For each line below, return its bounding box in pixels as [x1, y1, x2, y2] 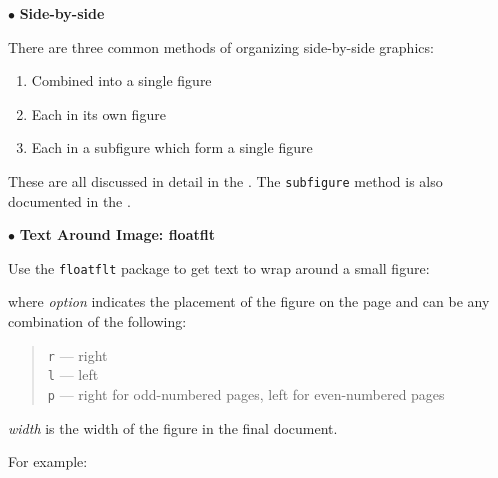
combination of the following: [8, 311, 187, 332]
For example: [8, 451, 88, 472]
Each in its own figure [31, 103, 166, 124]
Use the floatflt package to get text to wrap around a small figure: [8, 257, 430, 278]
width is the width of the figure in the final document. [8, 417, 338, 438]
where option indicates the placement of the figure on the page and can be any [8, 291, 490, 312]
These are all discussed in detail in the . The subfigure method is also [8, 170, 443, 191]
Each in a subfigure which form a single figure [31, 137, 313, 158]
